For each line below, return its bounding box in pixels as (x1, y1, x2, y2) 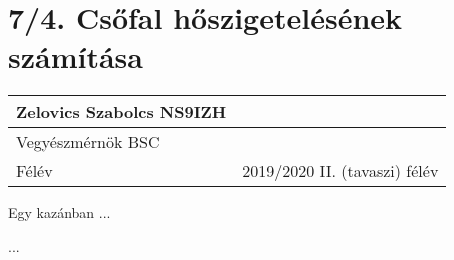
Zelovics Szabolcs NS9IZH (16, 100, 227, 124)
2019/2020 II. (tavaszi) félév (242, 159, 439, 183)
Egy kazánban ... (8, 202, 111, 223)
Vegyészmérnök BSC (16, 130, 160, 154)
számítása (8, 36, 143, 77)
